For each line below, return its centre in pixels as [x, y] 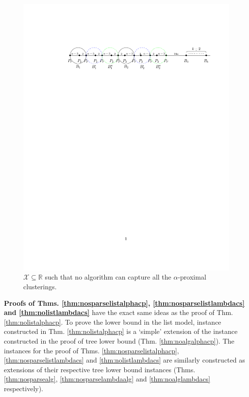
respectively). [24, 389]
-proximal [192, 277]
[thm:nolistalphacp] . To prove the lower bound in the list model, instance [113, 322]
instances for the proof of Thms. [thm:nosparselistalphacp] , [91, 350]
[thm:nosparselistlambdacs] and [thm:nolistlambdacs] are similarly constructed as [124, 360]
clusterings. [40, 287]
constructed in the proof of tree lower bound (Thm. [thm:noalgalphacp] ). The [119, 341]
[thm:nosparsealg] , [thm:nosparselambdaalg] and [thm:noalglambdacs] [107, 379]
